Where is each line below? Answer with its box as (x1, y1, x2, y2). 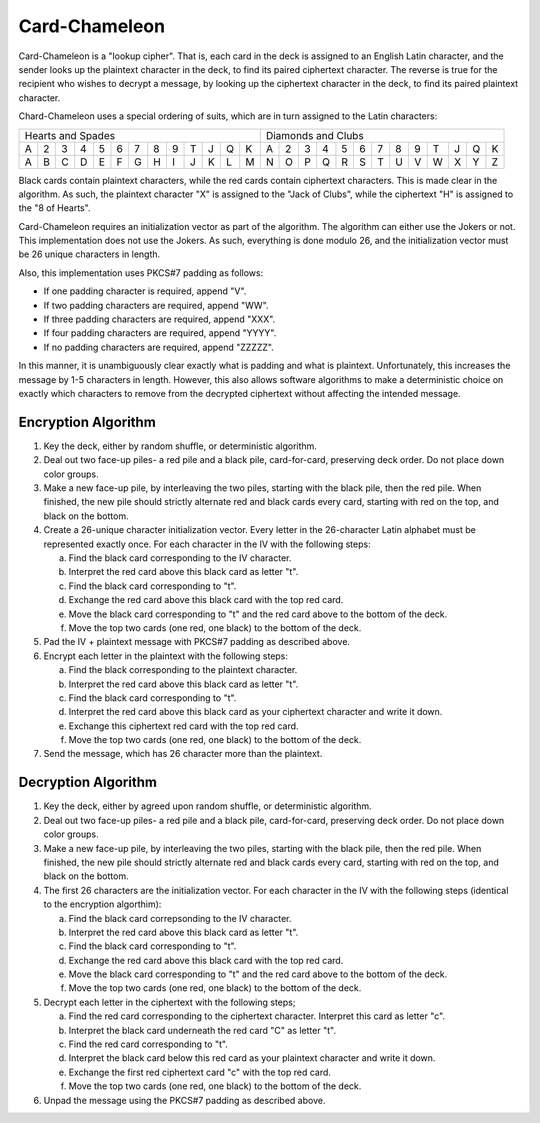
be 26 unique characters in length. (18, 248, 161, 260)
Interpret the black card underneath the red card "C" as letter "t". (68, 1024, 337, 1036)
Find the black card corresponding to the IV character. (68, 552, 292, 564)
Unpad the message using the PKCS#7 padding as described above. (43, 1094, 326, 1106)
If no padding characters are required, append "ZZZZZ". (43, 341, 274, 353)
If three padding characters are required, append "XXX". (43, 313, 276, 325)
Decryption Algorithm (18, 774, 157, 791)
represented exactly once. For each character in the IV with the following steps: (43, 538, 371, 550)
